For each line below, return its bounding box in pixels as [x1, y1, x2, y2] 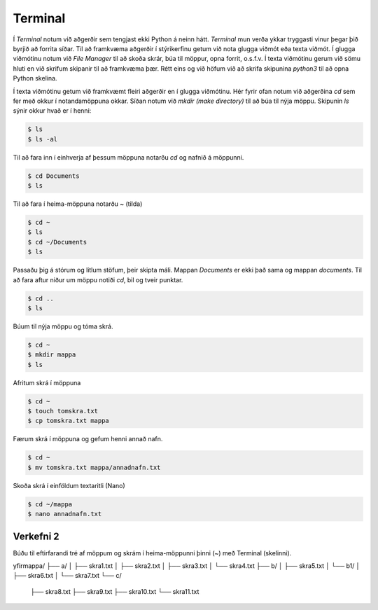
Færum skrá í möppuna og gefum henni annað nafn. [13, 435, 163, 443]
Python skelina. [13, 74, 57, 83]
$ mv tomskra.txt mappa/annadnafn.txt [27, 463, 161, 471]
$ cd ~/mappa [27, 500, 73, 508]
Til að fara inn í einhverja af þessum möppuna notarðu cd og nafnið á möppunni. [13, 153, 244, 161]
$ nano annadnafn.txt [27, 510, 102, 518]
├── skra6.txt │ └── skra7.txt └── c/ [13, 571, 122, 580]
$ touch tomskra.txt [27, 407, 98, 415]
